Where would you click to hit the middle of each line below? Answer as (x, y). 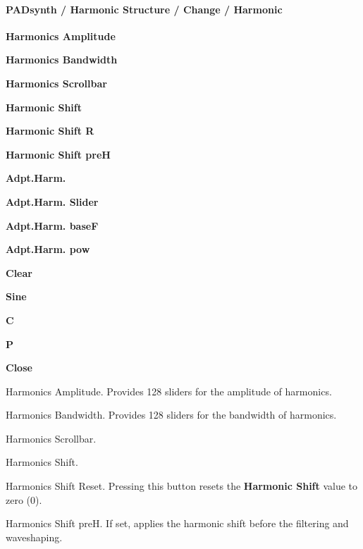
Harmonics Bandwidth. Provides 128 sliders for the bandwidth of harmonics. (171, 415)
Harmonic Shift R (50, 131)
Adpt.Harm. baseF (52, 225)
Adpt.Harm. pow (48, 249)
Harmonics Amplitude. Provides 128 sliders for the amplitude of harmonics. (169, 391)
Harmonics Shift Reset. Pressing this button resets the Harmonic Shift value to (182, 486)
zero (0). (24, 499)
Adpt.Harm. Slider (52, 201)
